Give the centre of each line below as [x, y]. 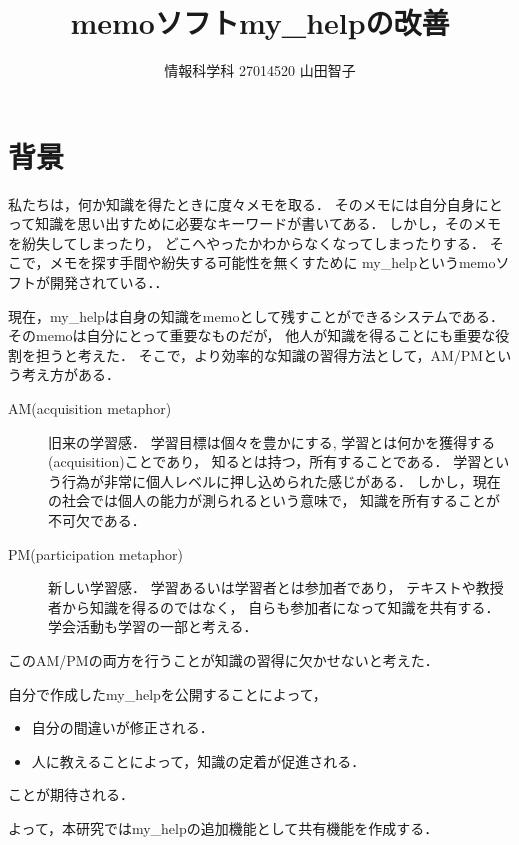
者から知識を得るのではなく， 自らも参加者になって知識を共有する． [274, 606]
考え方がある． [70, 374]
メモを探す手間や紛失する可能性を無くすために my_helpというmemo [272, 262]
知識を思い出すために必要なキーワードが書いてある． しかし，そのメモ [268, 223]
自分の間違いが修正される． [122, 727]
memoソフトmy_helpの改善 [260, 22]
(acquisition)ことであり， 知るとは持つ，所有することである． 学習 [265, 461]
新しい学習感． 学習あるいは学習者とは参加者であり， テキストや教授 [276, 587]
